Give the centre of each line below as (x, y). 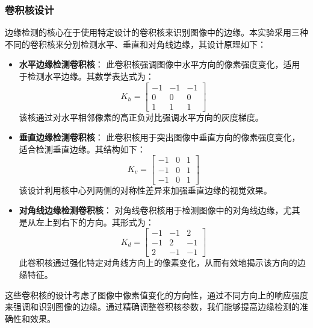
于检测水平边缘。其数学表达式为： (86, 76)
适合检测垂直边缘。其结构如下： (82, 149)
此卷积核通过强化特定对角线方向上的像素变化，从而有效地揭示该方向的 (158, 263)
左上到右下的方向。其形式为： (95, 222)
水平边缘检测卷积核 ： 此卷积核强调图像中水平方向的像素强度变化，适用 (160, 64)
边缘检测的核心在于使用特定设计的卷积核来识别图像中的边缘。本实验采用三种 (156, 32)
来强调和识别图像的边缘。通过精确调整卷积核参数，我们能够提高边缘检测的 (152, 307)
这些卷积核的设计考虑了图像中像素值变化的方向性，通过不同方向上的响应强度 (156, 295)
